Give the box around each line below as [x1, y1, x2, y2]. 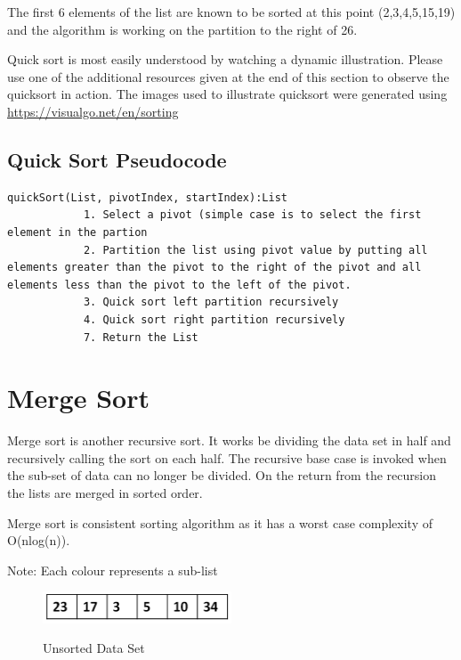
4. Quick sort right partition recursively [83, 313, 345, 326]
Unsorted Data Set [43, 639, 145, 657]
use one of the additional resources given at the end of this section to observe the [7, 67, 449, 86]
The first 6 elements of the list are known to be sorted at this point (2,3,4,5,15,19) [7, 3, 456, 20]
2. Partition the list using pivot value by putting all [83, 243, 428, 257]
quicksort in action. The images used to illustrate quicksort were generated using [7, 85, 448, 103]
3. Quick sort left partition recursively [83, 296, 339, 309]
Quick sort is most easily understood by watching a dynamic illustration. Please [7, 50, 443, 69]
